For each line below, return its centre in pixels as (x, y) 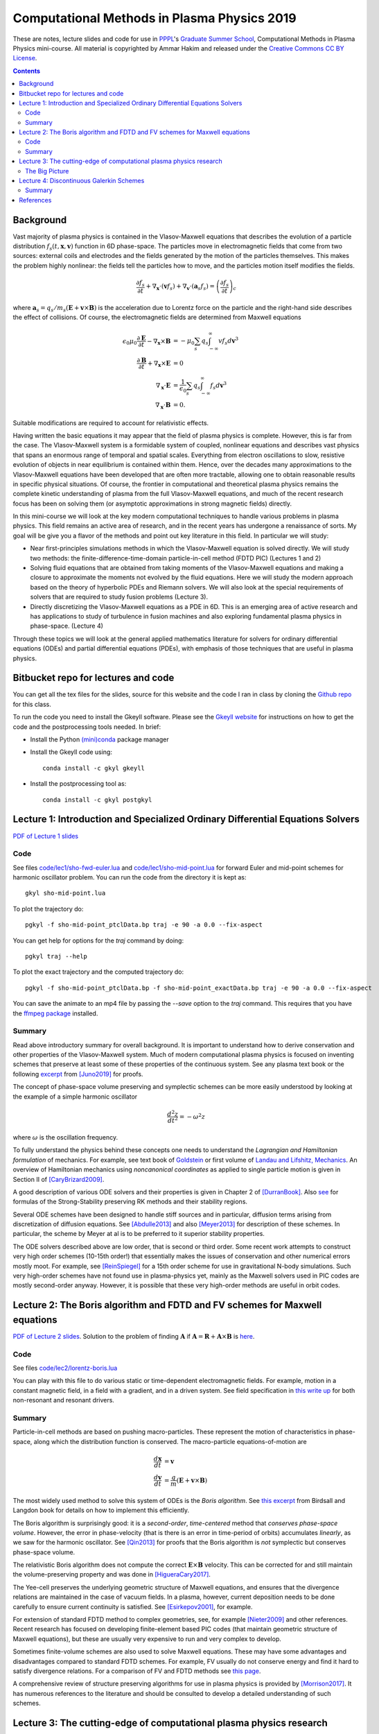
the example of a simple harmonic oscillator (75, 1097)
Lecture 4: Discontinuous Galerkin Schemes (82, 181)
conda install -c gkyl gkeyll (94, 768)
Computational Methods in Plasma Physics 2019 (155, 18)
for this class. (32, 704)
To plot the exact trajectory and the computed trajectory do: (98, 972)
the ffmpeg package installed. (55, 1013)
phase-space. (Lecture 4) (67, 626)
